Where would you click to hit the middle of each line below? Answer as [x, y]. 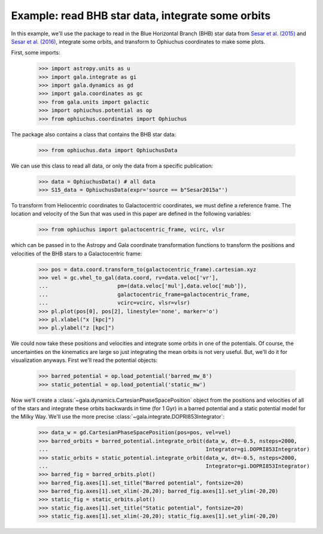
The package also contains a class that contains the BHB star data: [94, 134]
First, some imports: [36, 53]
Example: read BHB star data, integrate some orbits [141, 16]
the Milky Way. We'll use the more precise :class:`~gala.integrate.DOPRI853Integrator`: [118, 417]
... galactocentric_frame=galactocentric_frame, [144, 294]
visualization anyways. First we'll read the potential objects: [84, 360]
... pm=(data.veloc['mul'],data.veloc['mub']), [143, 286]
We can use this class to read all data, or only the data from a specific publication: [112, 166]
